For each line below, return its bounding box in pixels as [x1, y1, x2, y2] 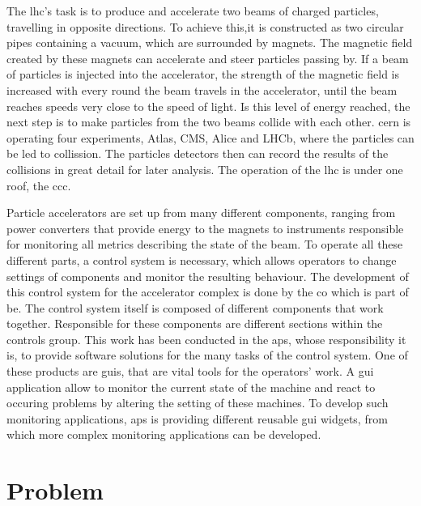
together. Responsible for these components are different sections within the [6, 315, 383, 332]
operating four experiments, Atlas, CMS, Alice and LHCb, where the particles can [6, 129, 415, 146]
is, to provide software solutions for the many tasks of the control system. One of [6, 347, 408, 364]
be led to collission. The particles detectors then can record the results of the [6, 145, 389, 162]
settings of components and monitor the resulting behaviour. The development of [6, 267, 409, 284]
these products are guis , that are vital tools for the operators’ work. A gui [6, 363, 374, 380]
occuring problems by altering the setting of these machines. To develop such [6, 394, 389, 411]
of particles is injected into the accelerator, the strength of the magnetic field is [6, 66, 399, 83]
